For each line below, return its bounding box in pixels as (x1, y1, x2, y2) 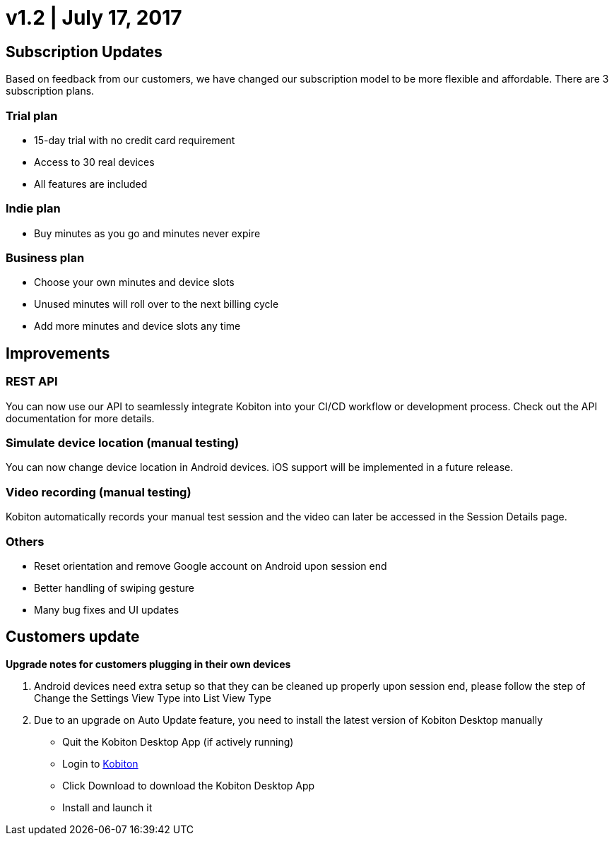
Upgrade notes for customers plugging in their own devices (6, 657, 291, 670)
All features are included (34, 177, 148, 190)
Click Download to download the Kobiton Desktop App (62, 779, 315, 792)
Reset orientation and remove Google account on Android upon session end (34, 559, 387, 572)
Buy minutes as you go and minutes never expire (34, 227, 261, 239)
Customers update (6, 628, 140, 646)
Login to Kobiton (62, 757, 138, 770)
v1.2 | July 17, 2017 (6, 6, 182, 30)
